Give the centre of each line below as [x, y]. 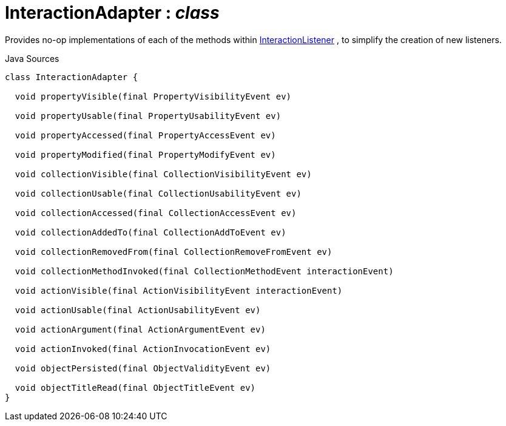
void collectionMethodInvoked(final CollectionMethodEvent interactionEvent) [204, 271]
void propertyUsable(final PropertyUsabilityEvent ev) [148, 116]
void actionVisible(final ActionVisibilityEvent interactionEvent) [179, 290]
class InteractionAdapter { [72, 77]
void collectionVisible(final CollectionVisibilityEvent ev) [163, 174]
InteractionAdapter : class [112, 13]
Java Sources [32, 58]
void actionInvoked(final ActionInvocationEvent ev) [143, 349]
